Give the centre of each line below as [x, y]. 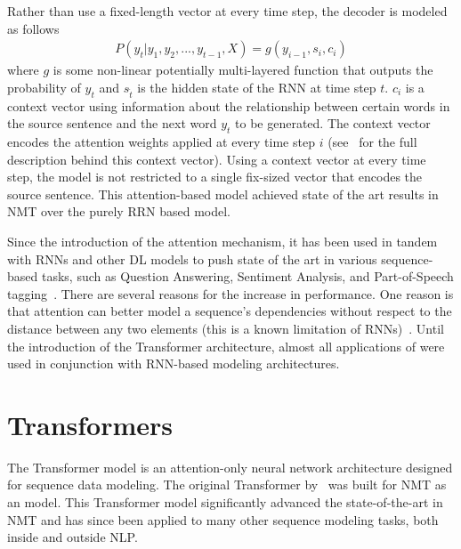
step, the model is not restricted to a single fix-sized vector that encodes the [215, 177]
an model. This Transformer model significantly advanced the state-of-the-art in [225, 502]
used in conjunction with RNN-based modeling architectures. [174, 363]
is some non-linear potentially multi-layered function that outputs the [243, 70]
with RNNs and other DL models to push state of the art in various [192, 258]
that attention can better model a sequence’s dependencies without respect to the [230, 311]
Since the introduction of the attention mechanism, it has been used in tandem [222, 241]
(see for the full [372, 141]
